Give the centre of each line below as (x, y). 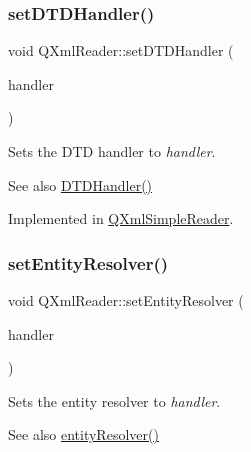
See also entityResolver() (83, 434)
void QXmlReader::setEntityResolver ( (126, 300)
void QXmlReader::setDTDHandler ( (121, 50)
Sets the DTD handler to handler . (112, 151)
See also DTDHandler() (80, 184)
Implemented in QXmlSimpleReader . (121, 218)
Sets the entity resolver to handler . (114, 400)
